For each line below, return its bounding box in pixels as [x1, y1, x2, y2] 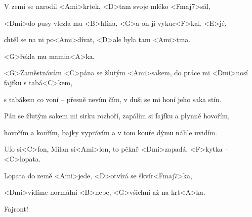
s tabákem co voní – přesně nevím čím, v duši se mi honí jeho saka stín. [4, 94, 221, 104]
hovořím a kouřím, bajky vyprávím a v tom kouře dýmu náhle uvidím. [4, 127, 217, 137]
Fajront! [4, 203, 28, 214]
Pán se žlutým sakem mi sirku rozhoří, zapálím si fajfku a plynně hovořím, [4, 110, 230, 121]
